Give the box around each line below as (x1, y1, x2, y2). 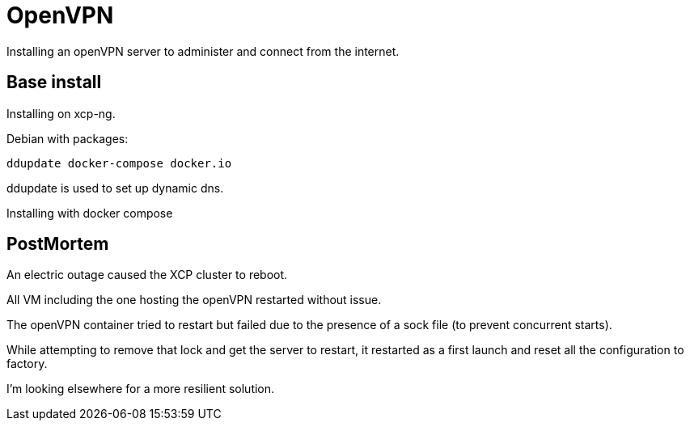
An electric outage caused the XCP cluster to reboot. (6, 268, 288, 282)
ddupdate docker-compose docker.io (6, 156, 232, 170)
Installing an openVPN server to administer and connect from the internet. (6, 44, 400, 58)
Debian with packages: (6, 131, 129, 146)
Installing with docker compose (6, 205, 173, 220)
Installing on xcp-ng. (6, 106, 116, 120)
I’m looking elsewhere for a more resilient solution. (6, 382, 275, 396)
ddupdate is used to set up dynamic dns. (6, 180, 224, 195)
